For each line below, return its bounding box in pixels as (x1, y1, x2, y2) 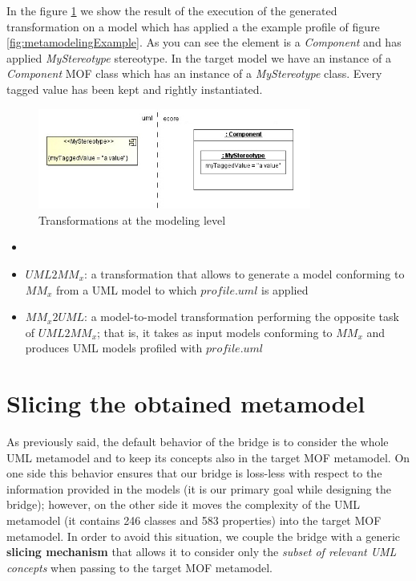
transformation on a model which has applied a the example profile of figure (6, 18, 380, 35)
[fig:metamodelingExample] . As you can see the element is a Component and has (6, 34, 402, 51)
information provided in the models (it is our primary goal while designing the (6, 480, 391, 497)
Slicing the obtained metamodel (6, 387, 366, 420)
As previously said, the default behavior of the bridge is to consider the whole (6, 433, 389, 450)
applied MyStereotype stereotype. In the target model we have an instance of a (6, 49, 391, 66)
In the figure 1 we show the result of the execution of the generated (6, 2, 337, 18)
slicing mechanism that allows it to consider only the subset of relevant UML (6, 543, 397, 560)
